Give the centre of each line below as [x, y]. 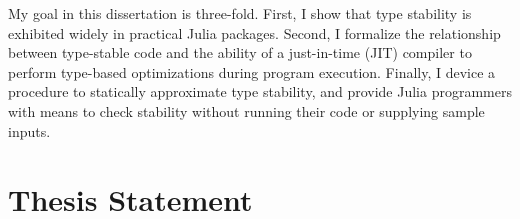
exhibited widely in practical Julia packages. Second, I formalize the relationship [254, 32]
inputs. [29, 130]
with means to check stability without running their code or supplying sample [246, 110]
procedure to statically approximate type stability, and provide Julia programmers [260, 91]
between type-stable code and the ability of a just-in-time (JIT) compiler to [240, 52]
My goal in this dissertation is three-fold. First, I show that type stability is [240, 13]
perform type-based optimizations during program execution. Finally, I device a [252, 71]
